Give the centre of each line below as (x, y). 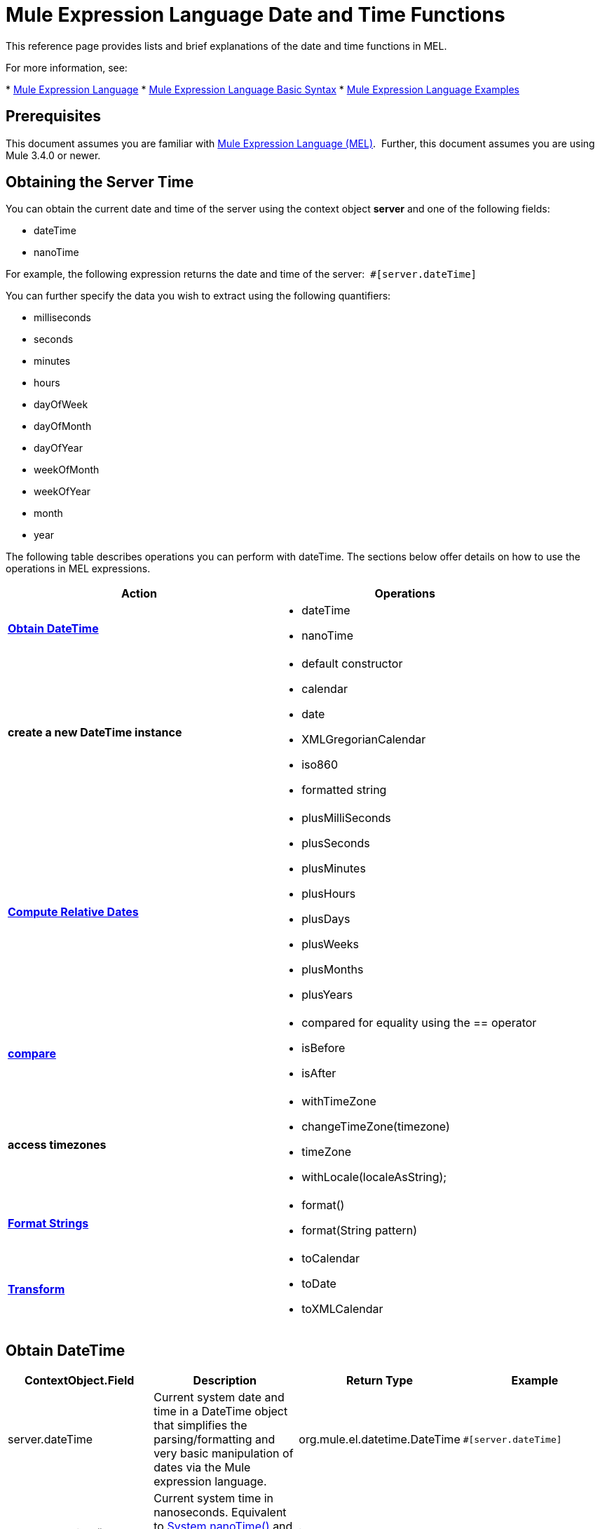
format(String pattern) (360, 1231)
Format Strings (48, 1224)
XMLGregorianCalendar (364, 740)
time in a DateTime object (221, 1412)
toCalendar (330, 1259)
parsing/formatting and (214, 1440)
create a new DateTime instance (95, 733)
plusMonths (333, 970)
